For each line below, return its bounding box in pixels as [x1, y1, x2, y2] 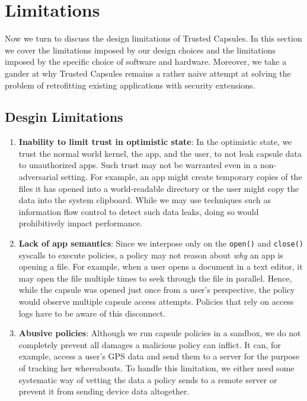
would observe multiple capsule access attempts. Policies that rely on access [18, 295, 294, 308]
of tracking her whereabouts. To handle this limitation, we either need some [18, 362, 295, 374]
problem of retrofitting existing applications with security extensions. [5, 78, 255, 91]
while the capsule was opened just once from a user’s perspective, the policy [18, 283, 295, 296]
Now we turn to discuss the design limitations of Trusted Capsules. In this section [5, 32, 302, 45]
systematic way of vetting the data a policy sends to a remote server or [18, 373, 277, 386]
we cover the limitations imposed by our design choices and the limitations [5, 43, 276, 56]
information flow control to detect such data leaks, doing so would [18, 205, 259, 217]
